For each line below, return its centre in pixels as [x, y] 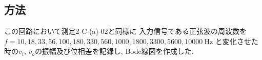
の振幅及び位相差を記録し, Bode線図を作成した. [114, 51]
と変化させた [237, 41]
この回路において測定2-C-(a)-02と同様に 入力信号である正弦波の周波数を [126, 31]
